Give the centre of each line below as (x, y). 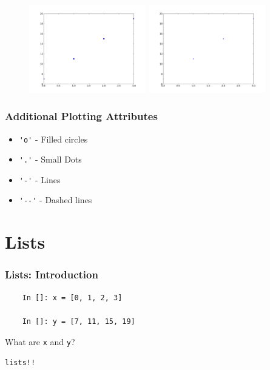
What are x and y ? (40, 341)
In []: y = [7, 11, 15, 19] (79, 321)
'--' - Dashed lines (56, 200)
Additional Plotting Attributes (81, 116)
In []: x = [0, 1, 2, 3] (72, 298)
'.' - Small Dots (50, 159)
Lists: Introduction (52, 274)
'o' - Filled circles (53, 139)
